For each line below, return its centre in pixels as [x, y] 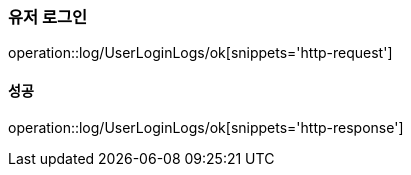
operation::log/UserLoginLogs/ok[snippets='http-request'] [200, 53]
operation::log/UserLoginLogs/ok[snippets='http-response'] [206, 127]
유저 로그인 [48, 17]
